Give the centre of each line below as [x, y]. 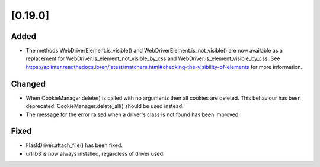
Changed [28, 83]
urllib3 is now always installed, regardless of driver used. [95, 153]
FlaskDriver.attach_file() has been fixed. [74, 145]
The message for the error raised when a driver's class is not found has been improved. [133, 114]
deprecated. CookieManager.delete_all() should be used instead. [105, 106]
